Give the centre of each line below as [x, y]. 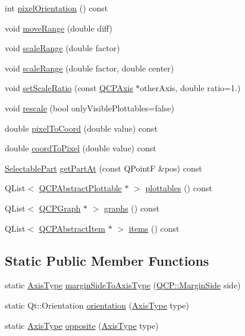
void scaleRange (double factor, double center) [89, 68]
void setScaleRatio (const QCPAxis [69, 88]
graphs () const [132, 208]
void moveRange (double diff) [59, 28]
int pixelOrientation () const [56, 8]
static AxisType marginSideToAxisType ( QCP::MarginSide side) [123, 285]
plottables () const [179, 188]
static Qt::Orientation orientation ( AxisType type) [97, 305]
